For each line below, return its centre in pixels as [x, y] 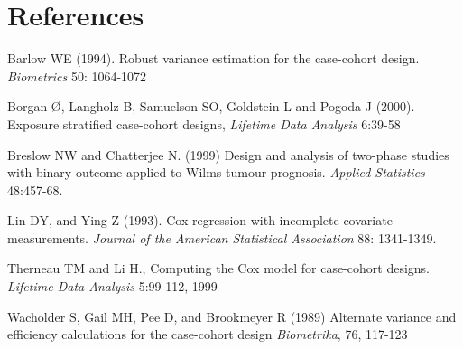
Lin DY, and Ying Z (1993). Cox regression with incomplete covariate [200, 220]
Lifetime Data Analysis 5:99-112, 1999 [112, 286]
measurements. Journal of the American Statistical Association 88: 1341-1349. [222, 237]
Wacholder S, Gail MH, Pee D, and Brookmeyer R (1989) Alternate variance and [232, 316]
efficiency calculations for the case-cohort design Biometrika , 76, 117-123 [208, 334]
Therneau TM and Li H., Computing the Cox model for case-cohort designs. [218, 268]
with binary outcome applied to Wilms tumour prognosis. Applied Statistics [216, 172]
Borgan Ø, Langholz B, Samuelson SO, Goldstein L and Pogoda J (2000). [211, 106]
